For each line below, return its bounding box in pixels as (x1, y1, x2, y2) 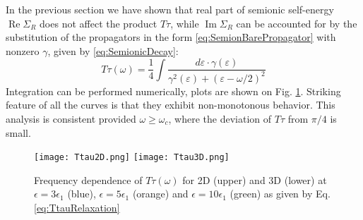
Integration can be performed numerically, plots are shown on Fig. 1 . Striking (6, 83, 341, 98)
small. (6, 125, 31, 140)
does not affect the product (40, 16, 157, 30)
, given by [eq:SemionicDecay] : (47, 43, 179, 58)
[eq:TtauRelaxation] (34, 200, 120, 214)
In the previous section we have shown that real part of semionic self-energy (6, 2, 334, 16)
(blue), (67, 186, 96, 201)
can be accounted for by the (236, 16, 357, 30)
